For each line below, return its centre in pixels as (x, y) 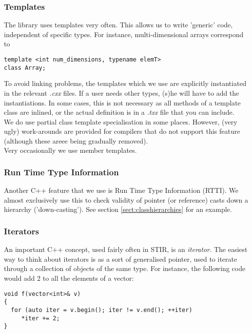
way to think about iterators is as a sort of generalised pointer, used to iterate (121, 259)
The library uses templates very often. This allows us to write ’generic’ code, (118, 25)
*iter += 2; (40, 318)
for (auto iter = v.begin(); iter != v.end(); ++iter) (102, 310)
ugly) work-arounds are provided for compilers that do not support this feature (122, 131)
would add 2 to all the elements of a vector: (69, 278)
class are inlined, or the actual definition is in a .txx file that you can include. (119, 112)
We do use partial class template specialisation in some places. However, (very (121, 121)
